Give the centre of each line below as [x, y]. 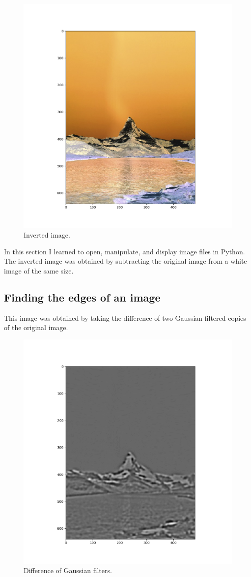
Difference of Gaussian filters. [68, 570]
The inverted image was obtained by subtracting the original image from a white [125, 261]
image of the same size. [39, 271]
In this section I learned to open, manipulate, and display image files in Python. [125, 251]
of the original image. [36, 327]
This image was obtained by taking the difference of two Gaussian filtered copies [125, 318]
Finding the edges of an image [82, 297]
